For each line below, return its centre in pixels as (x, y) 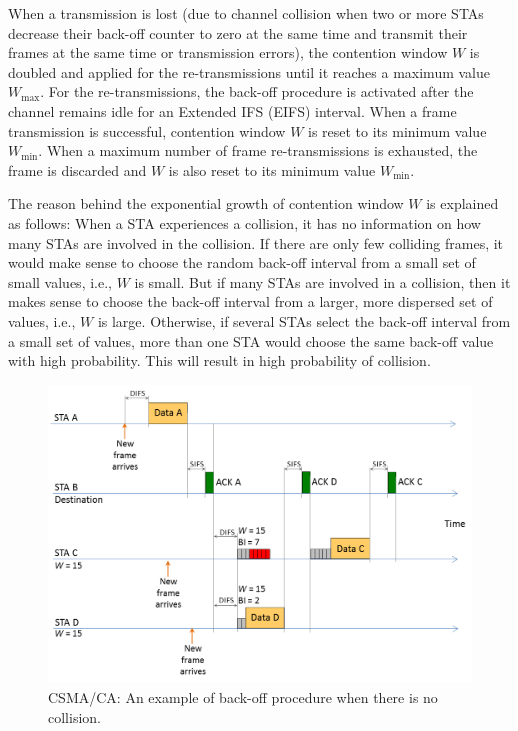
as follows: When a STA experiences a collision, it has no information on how (244, 222)
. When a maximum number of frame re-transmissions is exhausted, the (258, 150)
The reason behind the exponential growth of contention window (206, 203)
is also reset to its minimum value (272, 169)
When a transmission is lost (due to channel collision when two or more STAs (246, 13)
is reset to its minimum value (397, 130)
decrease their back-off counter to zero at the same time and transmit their (238, 32)
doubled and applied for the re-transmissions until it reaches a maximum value (249, 71)
